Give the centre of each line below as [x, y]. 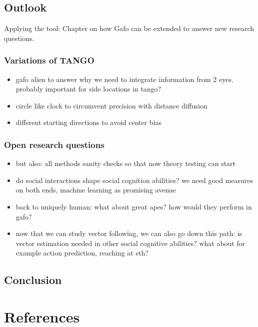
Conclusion [33, 280]
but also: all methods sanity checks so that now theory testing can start [126, 163]
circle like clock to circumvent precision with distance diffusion [111, 105]
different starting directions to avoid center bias [89, 122]
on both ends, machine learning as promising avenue [96, 190]
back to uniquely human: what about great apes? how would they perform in [134, 206]
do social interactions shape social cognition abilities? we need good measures [134, 180]
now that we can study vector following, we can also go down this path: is [129, 233]
